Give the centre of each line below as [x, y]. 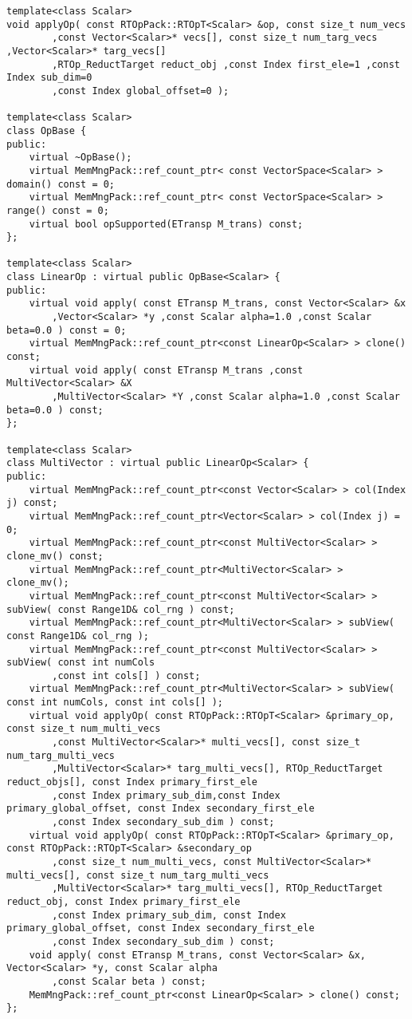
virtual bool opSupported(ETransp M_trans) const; [166, 224]
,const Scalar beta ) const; [129, 981]
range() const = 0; [58, 210]
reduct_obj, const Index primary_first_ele [124, 901]
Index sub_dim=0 [49, 78]
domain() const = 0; [61, 184]
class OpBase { [47, 130]
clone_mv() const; [55, 556]
